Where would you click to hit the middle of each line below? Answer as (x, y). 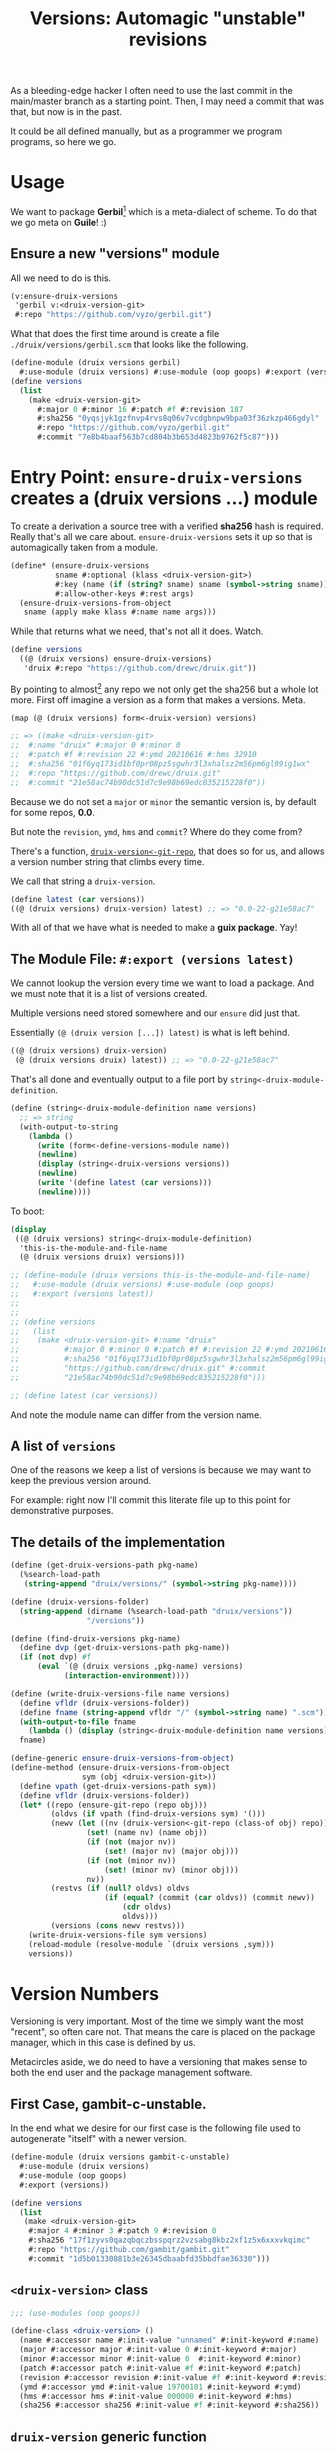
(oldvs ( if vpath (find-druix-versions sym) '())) (158, 1814)
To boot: (27, 1211)
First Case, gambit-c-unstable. (108, 2103)
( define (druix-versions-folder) (80, 1602)
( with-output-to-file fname (78, 1722)
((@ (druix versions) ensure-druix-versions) (116, 659)
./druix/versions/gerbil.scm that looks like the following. (129, 344)
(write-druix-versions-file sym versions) (118, 1935)
